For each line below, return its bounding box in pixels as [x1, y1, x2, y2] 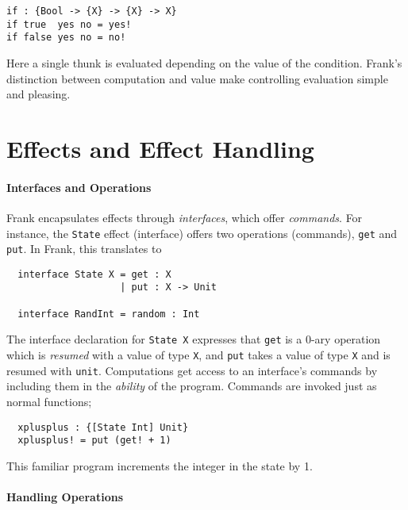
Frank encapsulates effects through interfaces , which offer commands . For [6, 209, 363, 225]
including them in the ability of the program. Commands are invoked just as [6, 378, 377, 394]
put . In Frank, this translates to [6, 240, 162, 257]
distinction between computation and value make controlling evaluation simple [6, 70, 388, 86]
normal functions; [6, 393, 92, 410]
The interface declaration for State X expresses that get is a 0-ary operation [6, 331, 381, 347]
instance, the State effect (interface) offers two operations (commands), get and [6, 224, 398, 241]
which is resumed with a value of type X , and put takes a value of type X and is [6, 347, 391, 363]
